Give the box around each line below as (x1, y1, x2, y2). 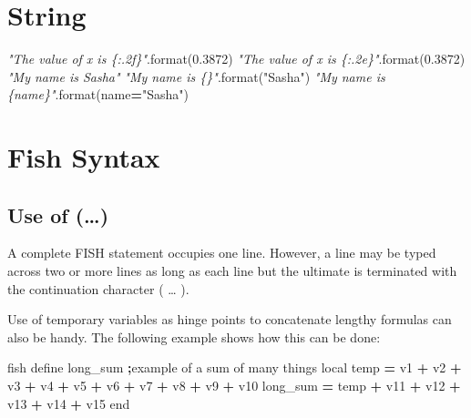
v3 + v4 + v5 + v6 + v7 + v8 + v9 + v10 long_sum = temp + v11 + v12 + (7, 376, 461, 395)
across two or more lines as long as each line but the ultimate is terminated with (7, 261, 457, 280)
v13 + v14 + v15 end (7, 393, 130, 413)
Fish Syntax (7, 138, 160, 176)
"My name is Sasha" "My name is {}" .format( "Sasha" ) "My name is (7, 66, 385, 86)
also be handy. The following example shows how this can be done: (7, 327, 381, 346)
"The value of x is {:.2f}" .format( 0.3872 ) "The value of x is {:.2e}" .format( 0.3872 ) (7, 49, 466, 68)
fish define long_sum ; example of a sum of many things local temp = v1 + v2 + (7, 358, 462, 377)
